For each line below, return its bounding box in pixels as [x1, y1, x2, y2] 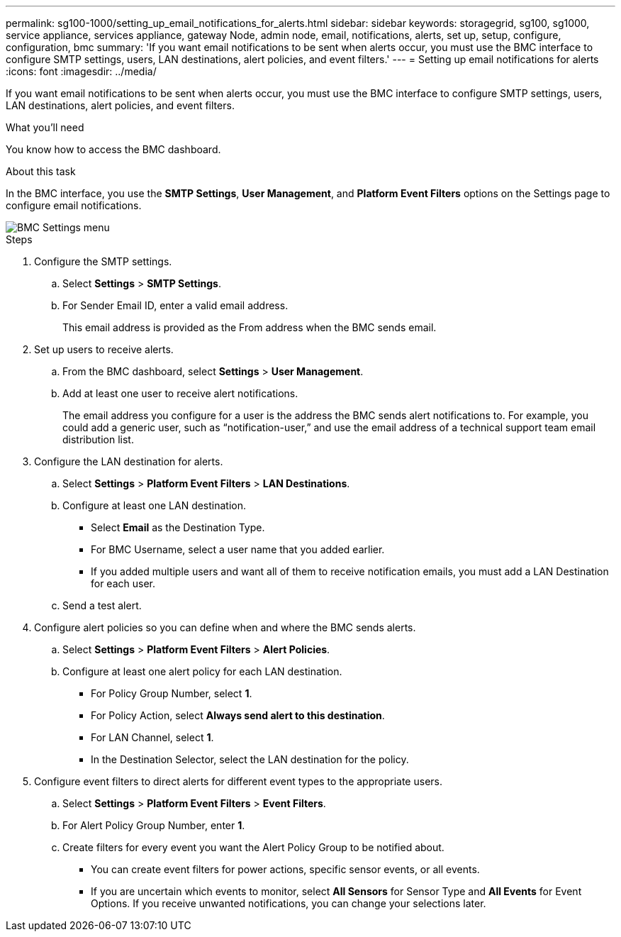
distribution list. [62, 433, 134, 445]
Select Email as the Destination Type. [91, 521, 265, 533]
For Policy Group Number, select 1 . [91, 687, 252, 699]
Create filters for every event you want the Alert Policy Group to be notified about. [62, 841, 444, 853]
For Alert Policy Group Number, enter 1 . [62, 819, 245, 831]
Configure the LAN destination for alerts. [34, 455, 223, 467]
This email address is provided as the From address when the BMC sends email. [62, 321, 437, 333]
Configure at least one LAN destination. [62, 499, 247, 511]
